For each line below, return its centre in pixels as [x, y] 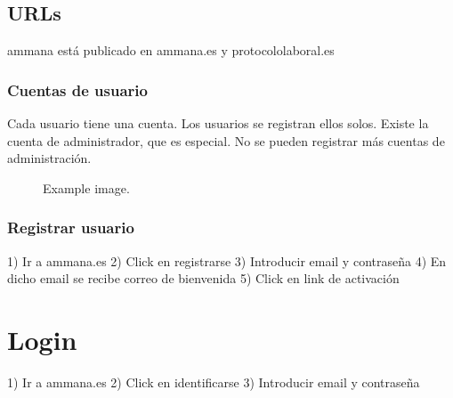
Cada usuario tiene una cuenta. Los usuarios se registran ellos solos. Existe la [218, 123]
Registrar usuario [71, 227]
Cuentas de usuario [77, 89]
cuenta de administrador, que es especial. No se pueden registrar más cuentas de [226, 140]
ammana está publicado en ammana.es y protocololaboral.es [171, 50]
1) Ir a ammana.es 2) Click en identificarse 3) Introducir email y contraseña [214, 382]
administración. [49, 158]
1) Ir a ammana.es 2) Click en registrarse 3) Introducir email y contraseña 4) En [227, 260]
